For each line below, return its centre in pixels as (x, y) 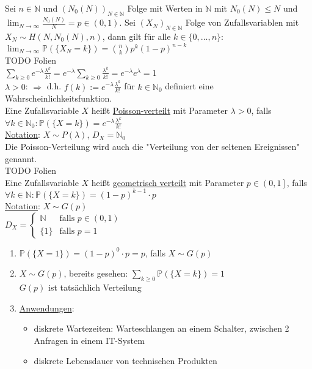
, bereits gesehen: (96, 273)
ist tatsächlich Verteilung (95, 287)
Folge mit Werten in (165, 8)
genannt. (21, 158)
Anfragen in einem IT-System (89, 340)
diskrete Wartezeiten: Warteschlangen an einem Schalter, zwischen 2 (161, 328)
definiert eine (189, 86)
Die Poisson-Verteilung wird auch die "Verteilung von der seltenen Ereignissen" (152, 147)
